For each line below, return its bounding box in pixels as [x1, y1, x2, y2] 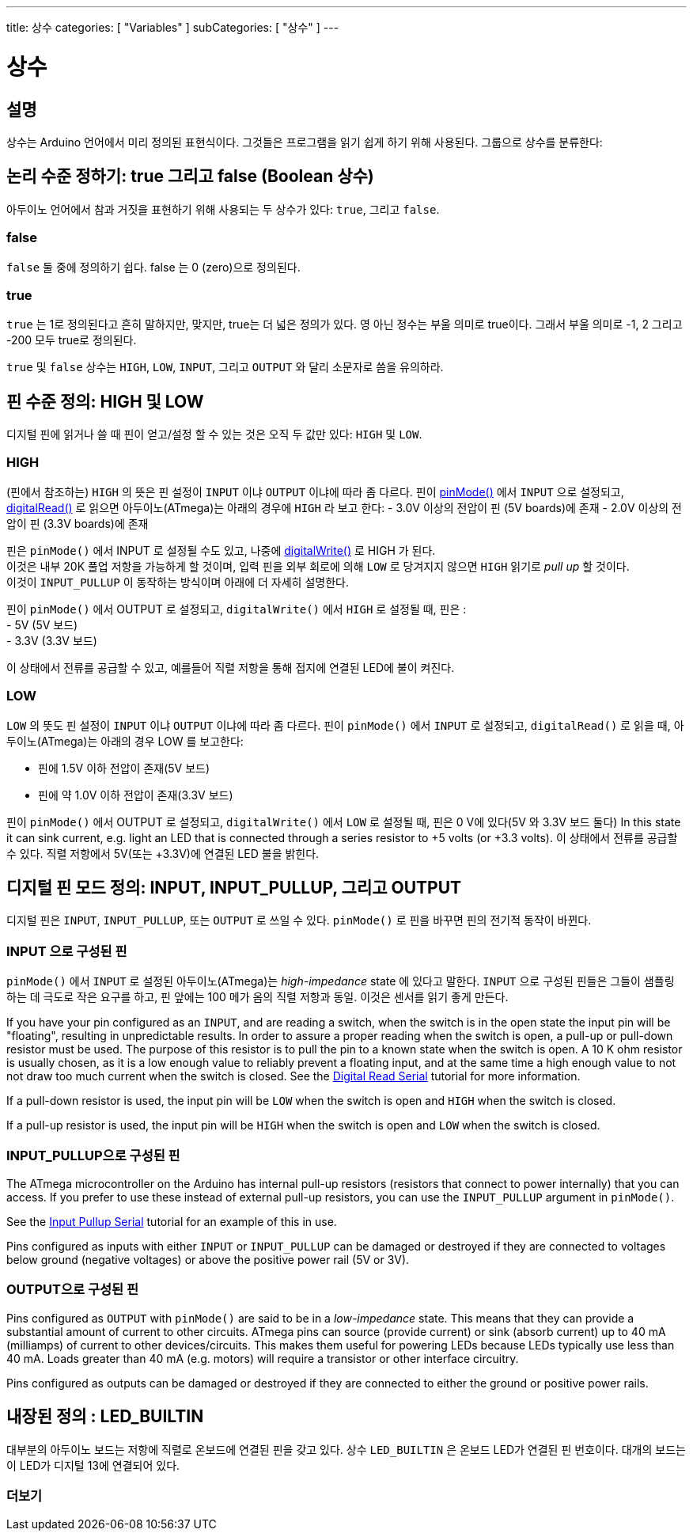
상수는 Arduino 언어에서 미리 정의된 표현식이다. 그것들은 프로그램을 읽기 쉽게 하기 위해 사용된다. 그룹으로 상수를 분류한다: [6, 135, 603, 149]
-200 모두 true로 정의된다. [6, 333, 137, 347]
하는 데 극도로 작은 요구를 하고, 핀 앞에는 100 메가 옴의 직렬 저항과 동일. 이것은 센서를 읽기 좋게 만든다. [6, 990, 509, 1004]
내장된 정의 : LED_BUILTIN [6, 1406, 204, 1427]
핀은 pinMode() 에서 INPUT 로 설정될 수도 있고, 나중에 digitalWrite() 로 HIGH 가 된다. [6, 543, 436, 557]
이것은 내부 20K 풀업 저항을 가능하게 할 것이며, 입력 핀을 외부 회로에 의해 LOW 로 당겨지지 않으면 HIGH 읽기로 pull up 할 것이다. [6, 559, 630, 573]
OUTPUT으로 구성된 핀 [6, 1281, 139, 1298]
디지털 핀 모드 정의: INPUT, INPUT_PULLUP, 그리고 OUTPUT [6, 878, 462, 898]
